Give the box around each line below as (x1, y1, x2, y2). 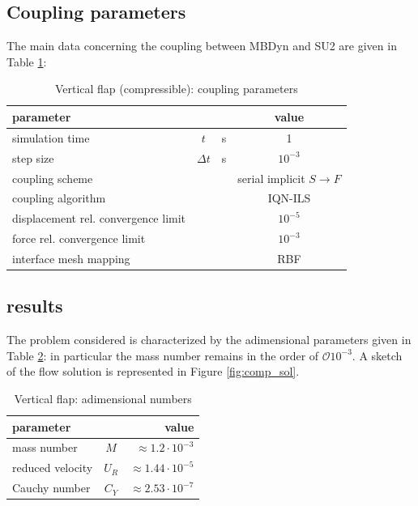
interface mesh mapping (12, 249, 130, 266)
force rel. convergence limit (12, 230, 146, 247)
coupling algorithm (12, 189, 106, 206)
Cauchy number (12, 479, 91, 496)
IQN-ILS (267, 189, 311, 206)
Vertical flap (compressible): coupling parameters (54, 80, 298, 97)
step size (12, 149, 54, 166)
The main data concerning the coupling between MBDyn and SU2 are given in (6, 37, 397, 54)
